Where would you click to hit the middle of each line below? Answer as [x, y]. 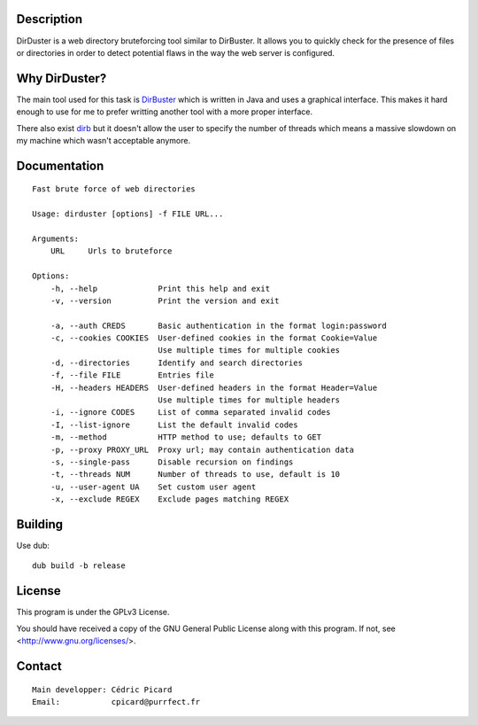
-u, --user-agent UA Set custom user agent [153, 487]
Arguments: [56, 238]
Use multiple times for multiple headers [249, 400]
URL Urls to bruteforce [111, 251]
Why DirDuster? [62, 78]
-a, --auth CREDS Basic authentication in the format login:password [218, 325]
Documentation [60, 165]
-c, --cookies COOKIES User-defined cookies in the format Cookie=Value [214, 338]
